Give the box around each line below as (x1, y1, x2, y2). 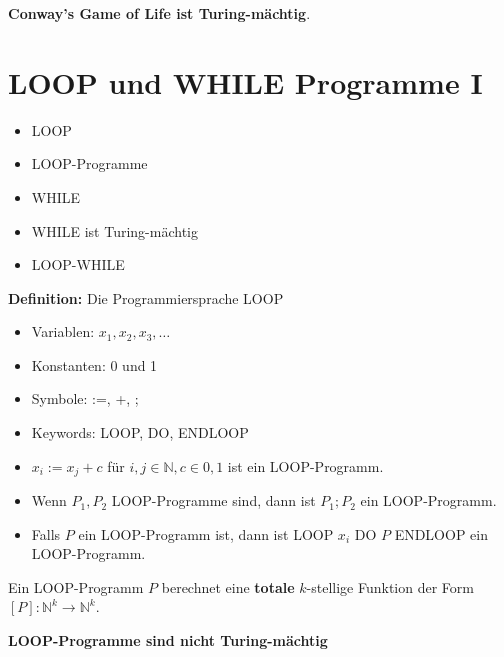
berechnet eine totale (161, 576, 295, 597)
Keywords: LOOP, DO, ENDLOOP (31, 422, 249, 443)
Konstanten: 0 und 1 (31, 354, 158, 375)
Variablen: (31, 321, 95, 342)
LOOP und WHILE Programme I (8, 61, 483, 102)
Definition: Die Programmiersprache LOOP (8, 287, 284, 308)
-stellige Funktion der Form (306, 576, 474, 597)
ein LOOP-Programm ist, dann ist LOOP (78, 523, 334, 544)
